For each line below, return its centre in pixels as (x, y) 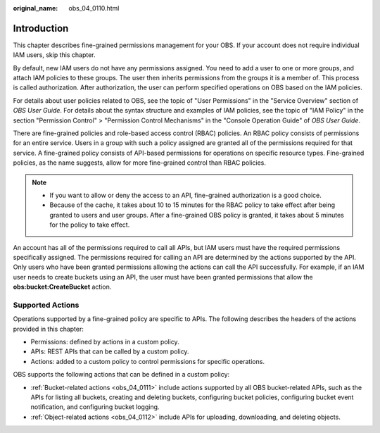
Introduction (41, 28)
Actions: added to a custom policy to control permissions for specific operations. (148, 361)
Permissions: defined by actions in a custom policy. (105, 342)
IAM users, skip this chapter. (54, 55)
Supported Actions (46, 305)
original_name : (36, 8)
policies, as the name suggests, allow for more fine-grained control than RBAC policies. (140, 163)
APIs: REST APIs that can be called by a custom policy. (110, 351)
